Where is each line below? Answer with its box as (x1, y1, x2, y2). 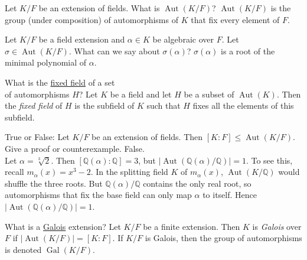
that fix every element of (191, 13, 280, 25)
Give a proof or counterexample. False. (5, 142, 145, 154)
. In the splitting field (90, 165, 168, 178)
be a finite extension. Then (143, 220, 240, 232)
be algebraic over (152, 33, 214, 45)
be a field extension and (38, 33, 125, 45)
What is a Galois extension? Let (5, 220, 121, 232)
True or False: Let (5, 131, 70, 143)
